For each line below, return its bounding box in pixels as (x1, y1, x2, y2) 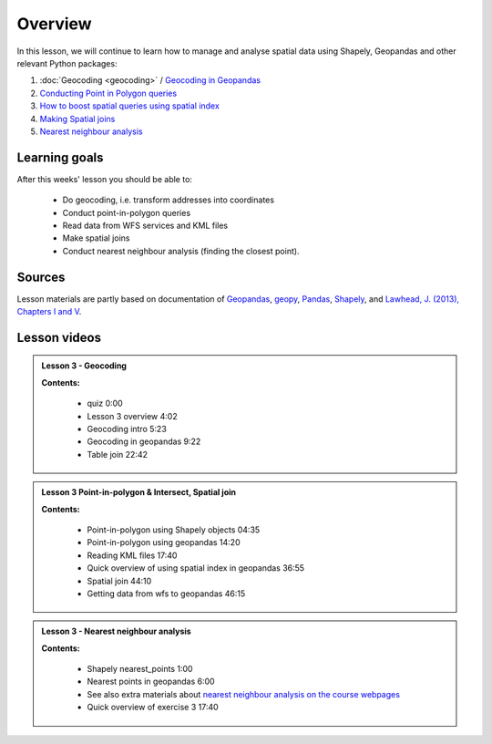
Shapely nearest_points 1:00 (87, 664, 193, 675)
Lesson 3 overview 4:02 (87, 410, 178, 421)
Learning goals (16, 150, 104, 165)
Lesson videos (16, 329, 102, 346)
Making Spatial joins (39, 113, 116, 124)
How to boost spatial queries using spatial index (39, 100, 220, 111)
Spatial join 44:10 (87, 575, 152, 586)
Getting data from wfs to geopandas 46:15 (87, 588, 246, 599)
